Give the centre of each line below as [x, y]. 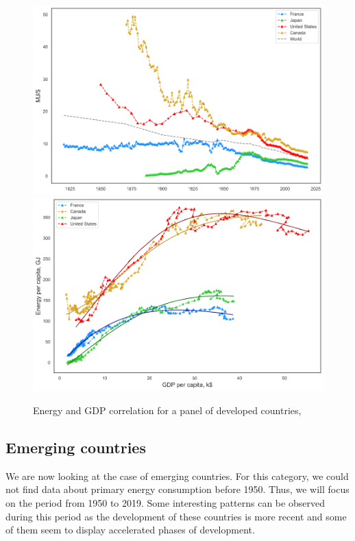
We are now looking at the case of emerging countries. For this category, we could [177, 476]
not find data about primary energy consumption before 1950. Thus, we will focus [177, 489]
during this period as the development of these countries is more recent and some [176, 516]
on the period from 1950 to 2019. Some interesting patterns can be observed [165, 503]
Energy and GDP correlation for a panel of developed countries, [167, 410]
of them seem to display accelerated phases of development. [130, 530]
